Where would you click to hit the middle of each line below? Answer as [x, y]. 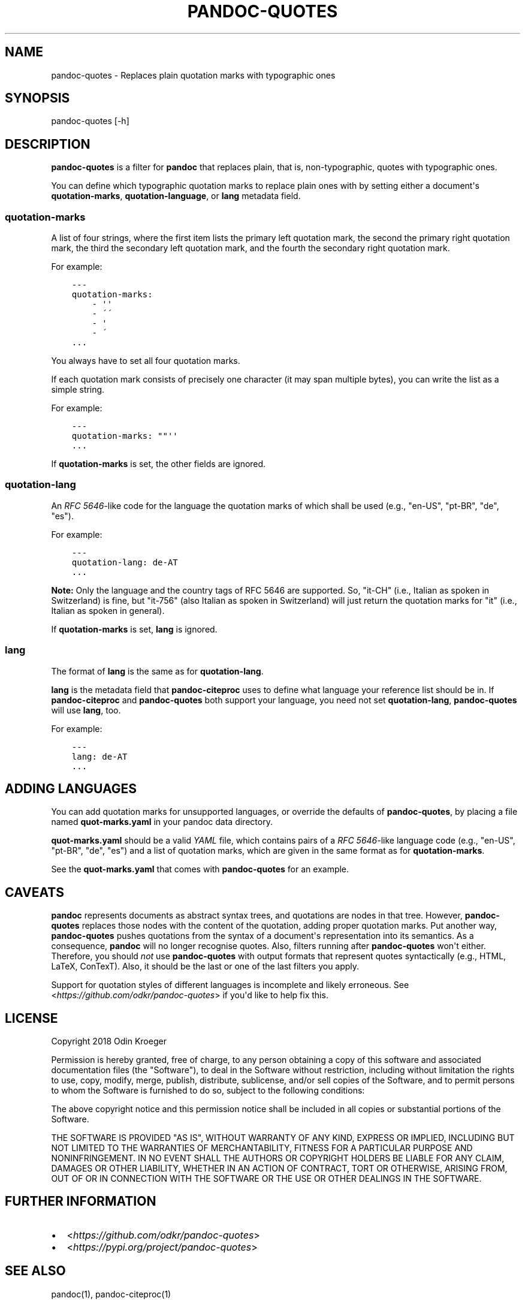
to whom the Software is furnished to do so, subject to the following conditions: [208, 1091]
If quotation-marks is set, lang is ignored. [134, 629]
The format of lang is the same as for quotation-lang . [157, 671]
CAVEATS [34, 892]
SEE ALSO [35, 1271]
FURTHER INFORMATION [81, 1201]
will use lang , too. [86, 710]
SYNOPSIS [37, 98]
